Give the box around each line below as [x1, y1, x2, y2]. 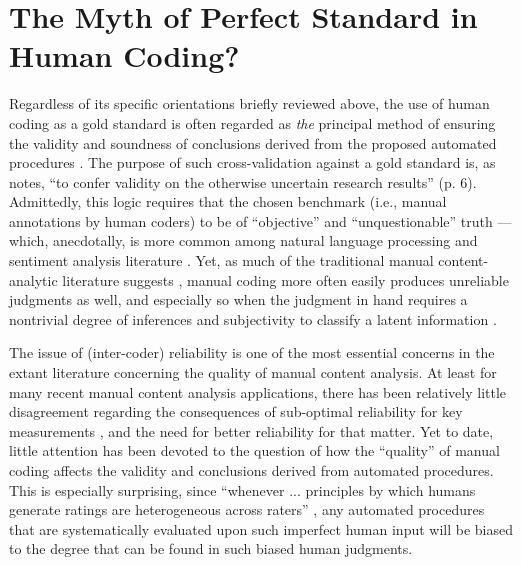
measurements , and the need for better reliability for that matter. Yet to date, [9, 420, 494, 441]
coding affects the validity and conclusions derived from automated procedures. [9, 460, 494, 480]
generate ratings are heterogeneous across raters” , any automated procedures [9, 499, 485, 520]
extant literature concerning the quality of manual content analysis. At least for [9, 362, 497, 383]
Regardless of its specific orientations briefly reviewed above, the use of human [9, 93, 490, 114]
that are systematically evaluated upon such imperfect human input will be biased [9, 518, 514, 539]
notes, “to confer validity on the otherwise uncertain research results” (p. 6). [9, 171, 477, 192]
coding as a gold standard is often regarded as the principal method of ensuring [9, 112, 496, 133]
